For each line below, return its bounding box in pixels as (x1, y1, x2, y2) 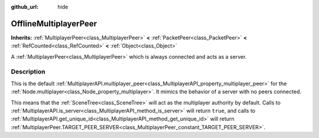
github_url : (11, 4, 38, 10)
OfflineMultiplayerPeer (11, 18, 97, 29)
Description (11, 68, 45, 76)
